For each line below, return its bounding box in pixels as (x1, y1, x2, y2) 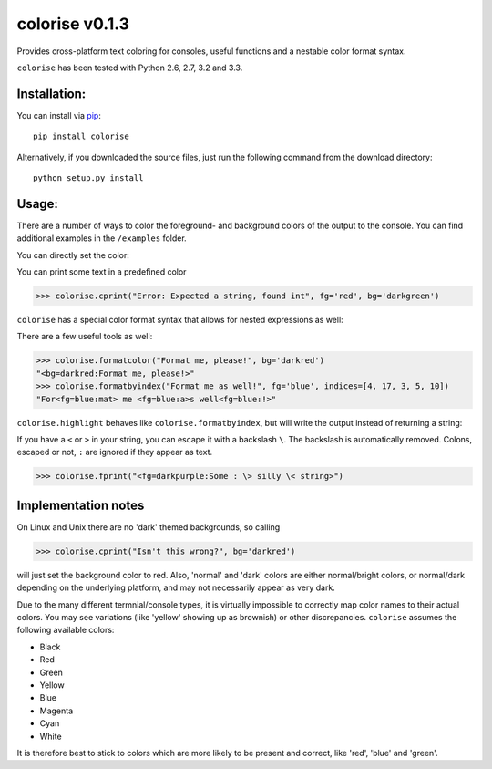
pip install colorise (33, 131, 129, 141)
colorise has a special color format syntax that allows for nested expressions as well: (16, 315, 343, 326)
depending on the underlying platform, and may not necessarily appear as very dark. (16, 582, 336, 593)
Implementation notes (16, 497, 145, 513)
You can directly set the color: (16, 249, 129, 260)
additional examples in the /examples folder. (16, 233, 187, 244)
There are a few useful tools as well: (16, 331, 153, 342)
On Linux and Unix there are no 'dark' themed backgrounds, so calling (16, 521, 281, 533)
